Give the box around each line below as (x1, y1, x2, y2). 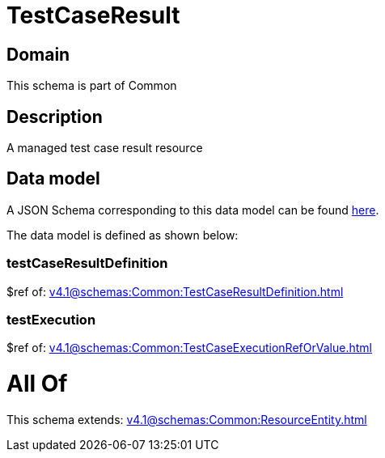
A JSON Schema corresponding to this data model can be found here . (6, 202, 379, 217)
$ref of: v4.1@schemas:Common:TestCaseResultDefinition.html (6, 284, 344, 299)
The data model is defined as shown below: (6, 227, 239, 242)
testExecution (6, 311, 96, 328)
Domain (6, 44, 70, 65)
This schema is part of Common (6, 78, 177, 93)
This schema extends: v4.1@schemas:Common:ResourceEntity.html (6, 412, 367, 426)
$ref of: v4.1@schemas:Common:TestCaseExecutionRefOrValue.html (6, 341, 372, 355)
